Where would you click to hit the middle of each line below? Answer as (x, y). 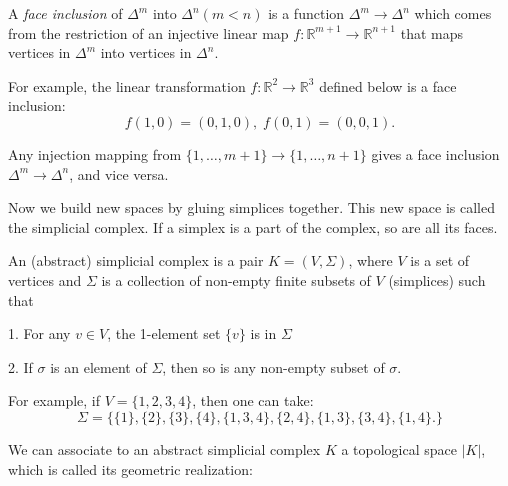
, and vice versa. (119, 173)
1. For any (39, 333)
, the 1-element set (164, 333)
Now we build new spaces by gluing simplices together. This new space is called (252, 207)
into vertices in (146, 52)
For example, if (54, 400)
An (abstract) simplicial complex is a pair (136, 260)
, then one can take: (253, 400)
